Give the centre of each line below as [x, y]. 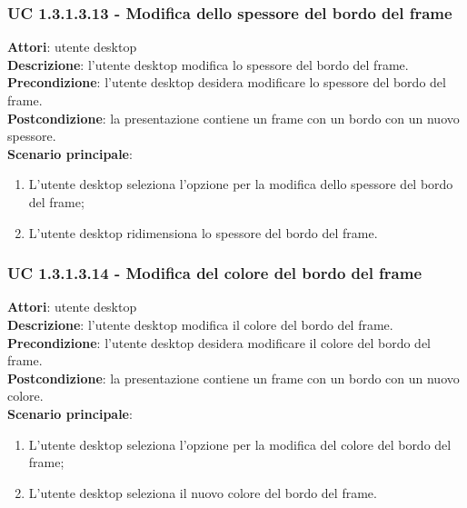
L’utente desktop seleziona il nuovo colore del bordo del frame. [203, 492]
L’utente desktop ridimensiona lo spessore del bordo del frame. [203, 232]
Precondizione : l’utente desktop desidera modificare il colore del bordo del [219, 342]
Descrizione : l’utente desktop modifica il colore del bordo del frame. [200, 324]
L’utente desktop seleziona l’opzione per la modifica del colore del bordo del [240, 444]
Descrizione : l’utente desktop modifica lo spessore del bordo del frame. [208, 64]
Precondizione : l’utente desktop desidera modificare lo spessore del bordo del [227, 82]
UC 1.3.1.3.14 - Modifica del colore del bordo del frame [215, 273]
